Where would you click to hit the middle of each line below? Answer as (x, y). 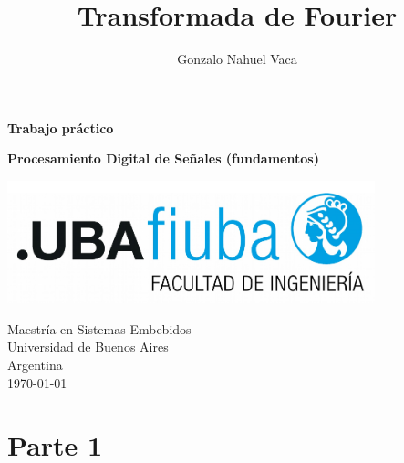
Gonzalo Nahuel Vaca (237, 59)
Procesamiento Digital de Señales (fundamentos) (163, 158)
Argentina (35, 365)
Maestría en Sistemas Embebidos (99, 328)
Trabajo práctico (61, 127)
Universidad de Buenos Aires (88, 347)
